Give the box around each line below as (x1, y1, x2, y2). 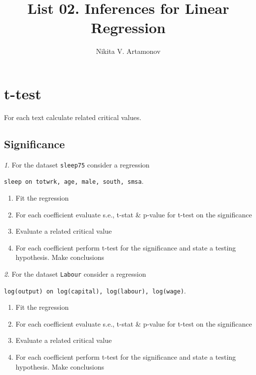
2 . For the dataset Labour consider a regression (4, 268, 146, 279)
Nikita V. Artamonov (96, 46, 161, 56)
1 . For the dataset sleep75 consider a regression (4, 159, 150, 169)
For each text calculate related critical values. (4, 112, 142, 122)
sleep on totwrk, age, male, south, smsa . (4, 176, 144, 186)
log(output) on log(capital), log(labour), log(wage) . (4, 285, 186, 295)
